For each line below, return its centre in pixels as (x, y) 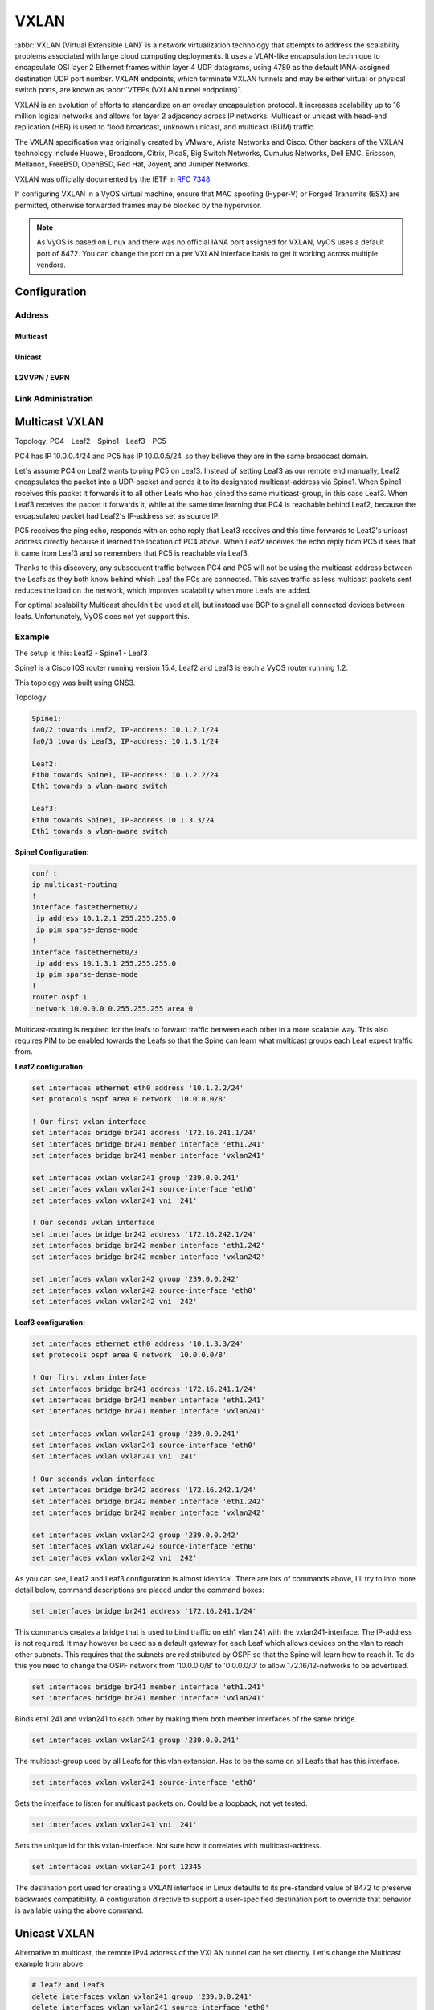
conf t (45, 873)
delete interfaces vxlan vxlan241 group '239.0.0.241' (142, 1996)
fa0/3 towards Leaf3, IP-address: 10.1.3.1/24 (125, 741)
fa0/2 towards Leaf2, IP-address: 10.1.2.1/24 (125, 730)
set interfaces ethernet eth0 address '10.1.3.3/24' (138, 1344)
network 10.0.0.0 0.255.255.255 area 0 (115, 1008)
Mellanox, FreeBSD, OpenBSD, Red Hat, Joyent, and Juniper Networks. (132, 164)
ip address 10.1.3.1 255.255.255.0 (106, 964)
